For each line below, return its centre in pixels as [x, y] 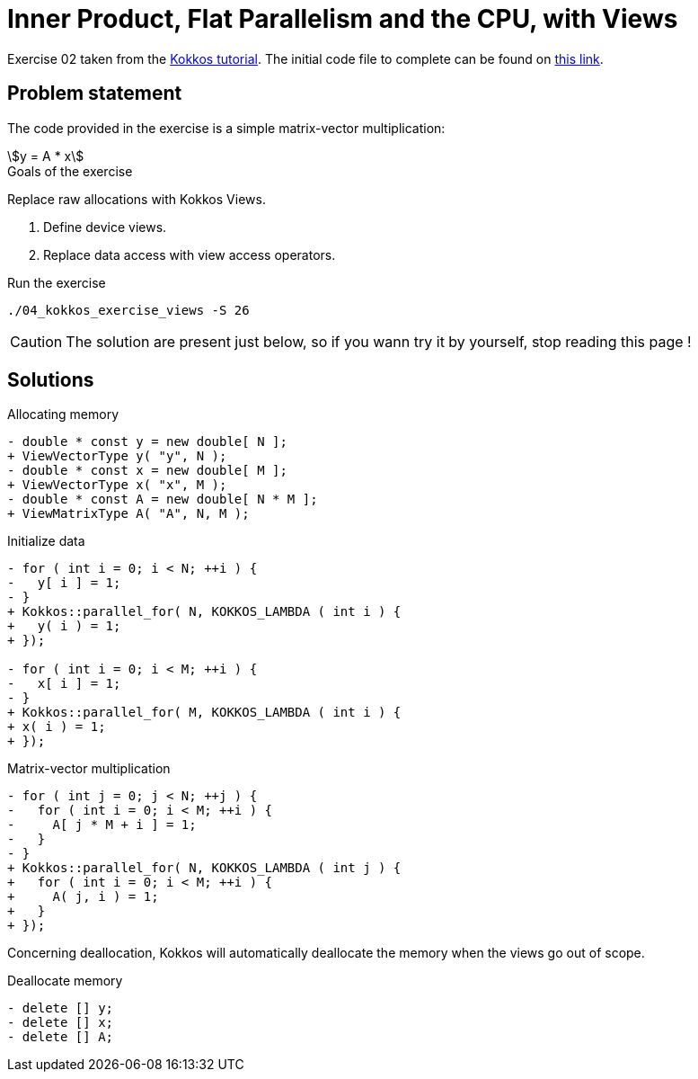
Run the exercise [57, 282]
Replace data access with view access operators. [190, 254]
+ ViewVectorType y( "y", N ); [117, 456]
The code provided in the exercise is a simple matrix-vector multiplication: [226, 128]
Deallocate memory [65, 981]
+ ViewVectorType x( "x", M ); [117, 485]
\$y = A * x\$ [46, 156]
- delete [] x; [61, 1023]
